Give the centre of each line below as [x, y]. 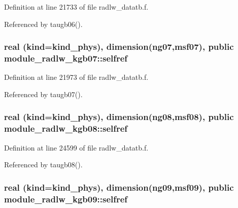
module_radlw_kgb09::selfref [66, 199]
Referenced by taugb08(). [43, 165]
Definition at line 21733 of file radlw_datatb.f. [76, 7]
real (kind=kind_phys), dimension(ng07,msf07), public [119, 47]
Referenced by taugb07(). [43, 94]
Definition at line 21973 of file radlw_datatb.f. [76, 77]
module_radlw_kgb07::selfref [66, 58]
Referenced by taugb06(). [43, 24]
